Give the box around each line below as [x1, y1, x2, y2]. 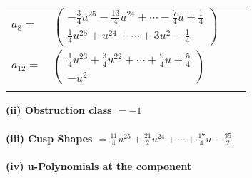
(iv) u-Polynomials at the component [6, 159, 192, 174]
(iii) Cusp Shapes [6, 130, 93, 145]
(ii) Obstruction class [6, 103, 112, 117]
